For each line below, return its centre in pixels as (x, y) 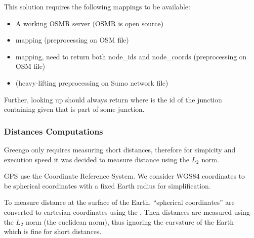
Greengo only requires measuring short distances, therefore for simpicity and (120, 149)
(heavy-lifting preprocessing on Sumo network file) (92, 82)
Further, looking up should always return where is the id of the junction (113, 99)
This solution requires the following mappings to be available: (97, 6)
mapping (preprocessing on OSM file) (72, 40)
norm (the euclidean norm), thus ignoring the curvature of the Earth (130, 221)
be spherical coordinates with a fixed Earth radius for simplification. (107, 185)
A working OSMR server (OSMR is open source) (89, 23)
